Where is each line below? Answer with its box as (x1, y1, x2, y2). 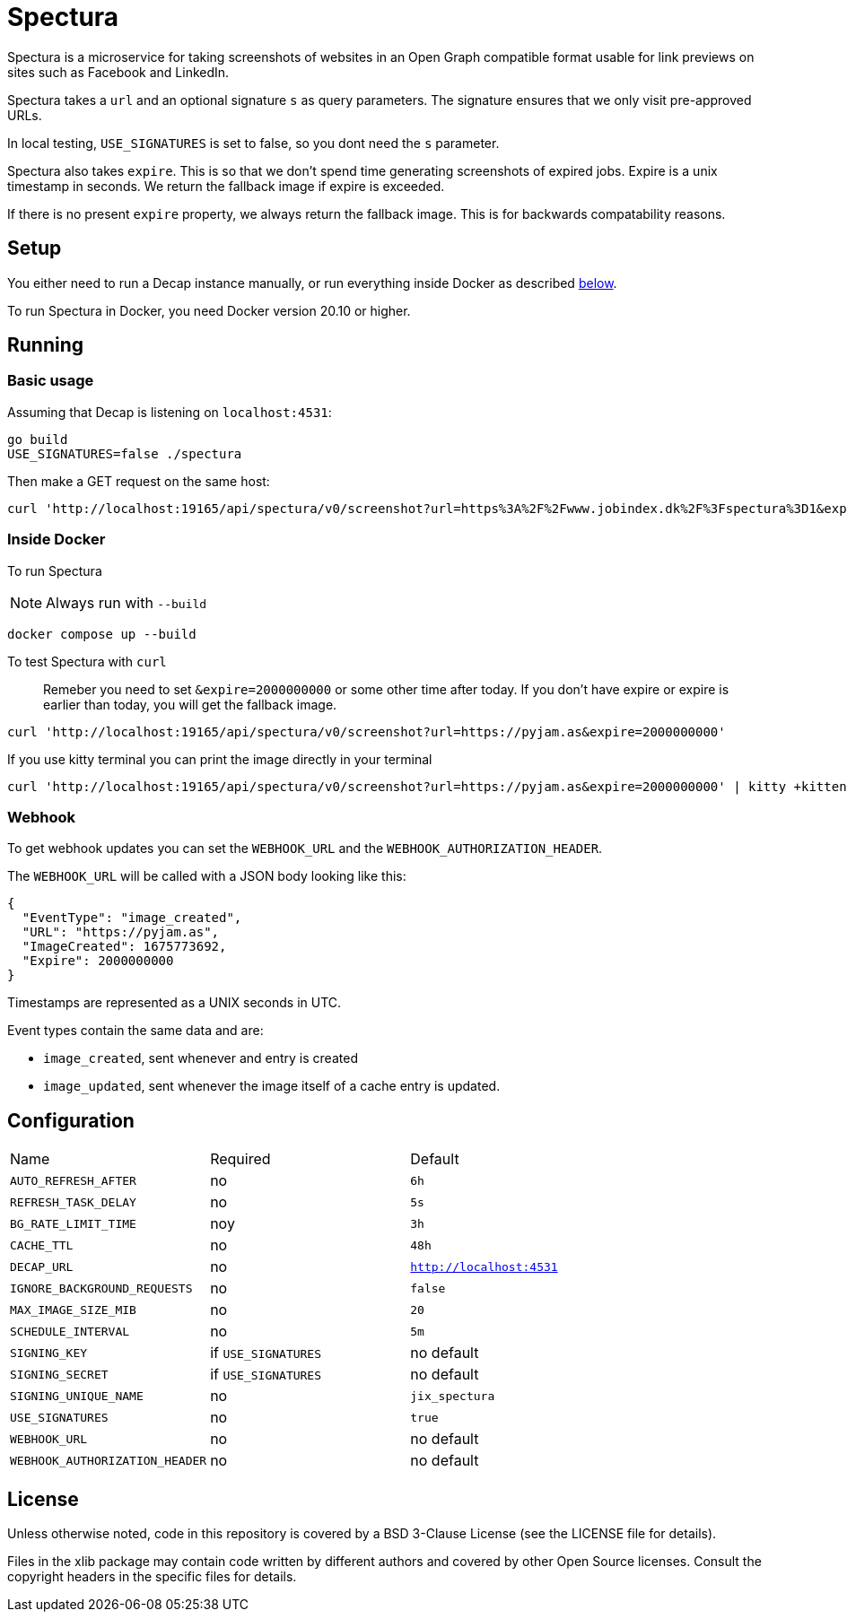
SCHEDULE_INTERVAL (10, 1324, 130, 1338)
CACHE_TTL (10, 1238, 74, 1252)
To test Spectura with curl (7, 653, 167, 669)
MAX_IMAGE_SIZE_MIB (10, 1302, 136, 1317)
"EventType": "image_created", (22, 910, 242, 926)
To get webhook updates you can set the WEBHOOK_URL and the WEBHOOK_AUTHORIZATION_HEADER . (7, 840, 603, 857)
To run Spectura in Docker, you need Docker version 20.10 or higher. (7, 302, 411, 318)
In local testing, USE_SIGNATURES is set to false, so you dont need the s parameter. (7, 135, 500, 151)
